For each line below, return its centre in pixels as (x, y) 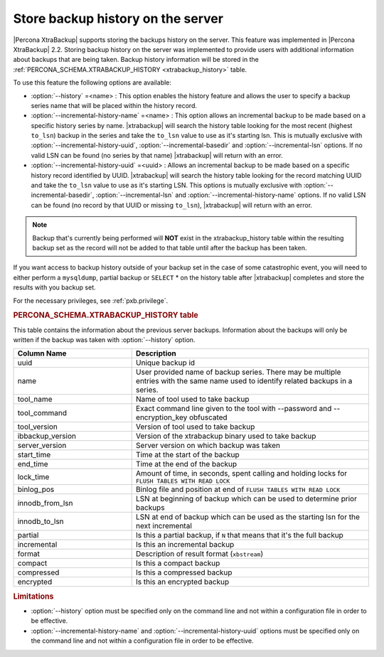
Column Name (42, 353)
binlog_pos (36, 489)
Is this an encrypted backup (182, 582)
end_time (33, 464)
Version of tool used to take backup (195, 427)
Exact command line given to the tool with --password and (234, 409)
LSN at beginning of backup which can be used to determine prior (246, 499)
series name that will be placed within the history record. (114, 105)
